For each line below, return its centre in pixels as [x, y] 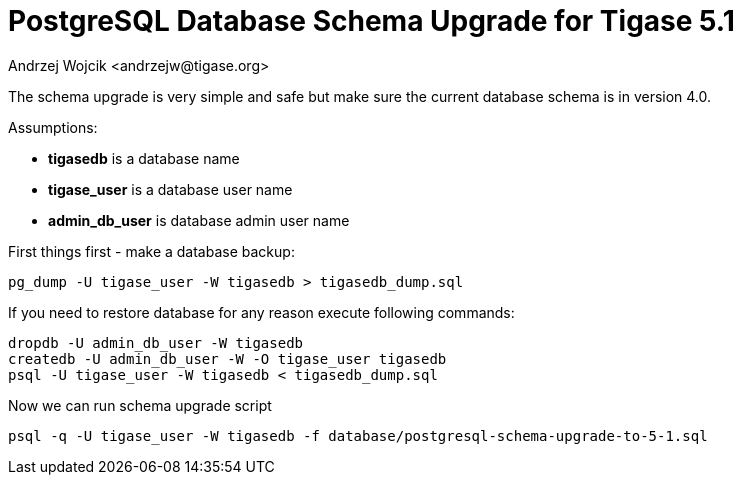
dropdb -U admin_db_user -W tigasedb [156, 342]
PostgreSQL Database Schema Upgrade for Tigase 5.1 [371, 21]
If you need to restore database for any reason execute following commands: [261, 312]
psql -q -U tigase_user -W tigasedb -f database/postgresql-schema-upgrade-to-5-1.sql [358, 435]
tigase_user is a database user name [170, 189]
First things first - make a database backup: [151, 251]
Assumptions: [53, 127]
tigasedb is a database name [144, 158]
